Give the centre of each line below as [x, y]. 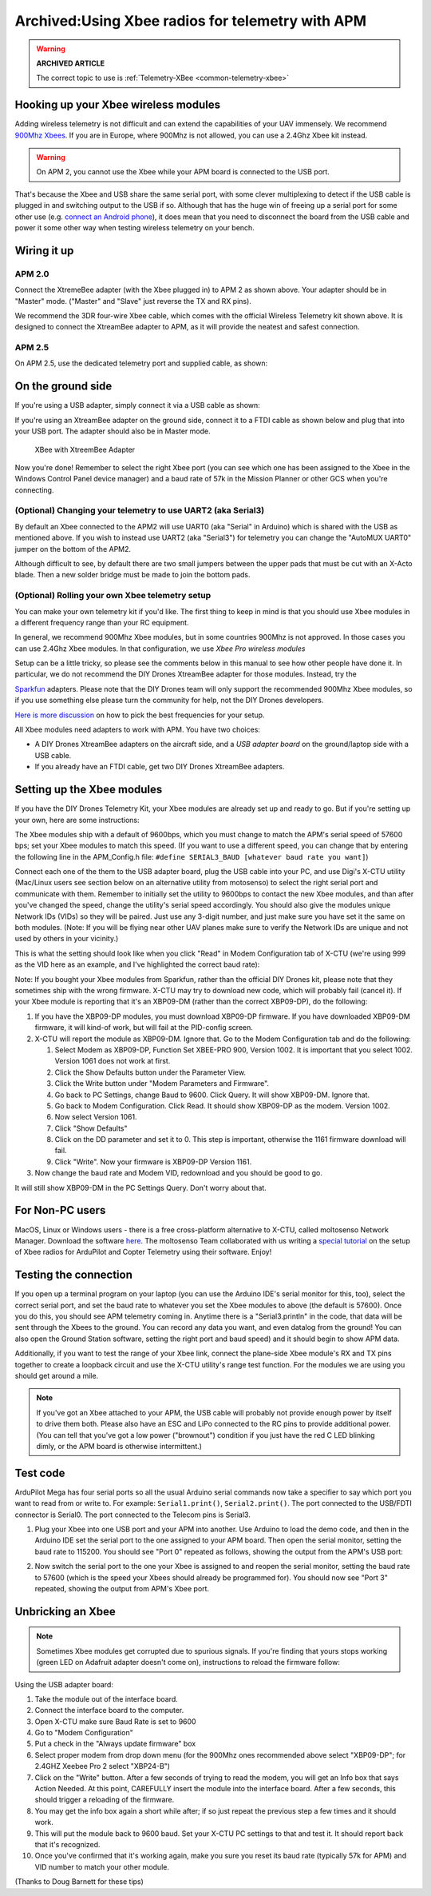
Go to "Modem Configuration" [84, 1733]
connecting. [34, 490]
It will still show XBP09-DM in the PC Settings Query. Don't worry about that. [140, 1187]
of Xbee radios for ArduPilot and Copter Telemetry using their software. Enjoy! [143, 1252]
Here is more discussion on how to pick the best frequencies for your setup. [140, 715]
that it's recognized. [67, 1844]
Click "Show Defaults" [91, 1128]
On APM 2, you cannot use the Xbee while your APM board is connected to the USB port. [183, 172]
